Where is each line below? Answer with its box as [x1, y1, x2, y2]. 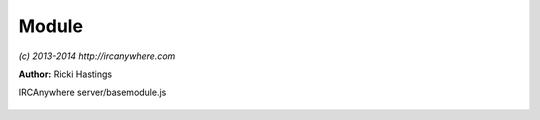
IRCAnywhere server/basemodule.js [18, 86, 167, 99]
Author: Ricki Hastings [18, 68, 113, 80]
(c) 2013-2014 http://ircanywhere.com [18, 50, 176, 62]
